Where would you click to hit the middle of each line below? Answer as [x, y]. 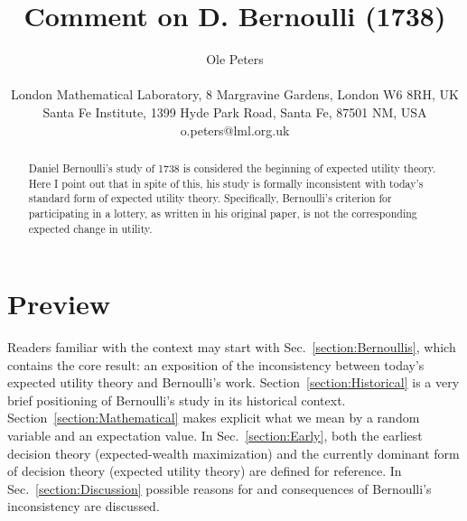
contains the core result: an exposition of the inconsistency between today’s [216, 364]
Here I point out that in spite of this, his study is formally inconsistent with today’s [226, 183]
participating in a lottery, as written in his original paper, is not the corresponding [223, 213]
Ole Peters [235, 59]
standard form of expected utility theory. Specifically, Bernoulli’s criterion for [210, 198]
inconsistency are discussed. [84, 506]
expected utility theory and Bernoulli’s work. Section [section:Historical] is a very [233, 382]
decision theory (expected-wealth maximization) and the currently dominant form [233, 453]
